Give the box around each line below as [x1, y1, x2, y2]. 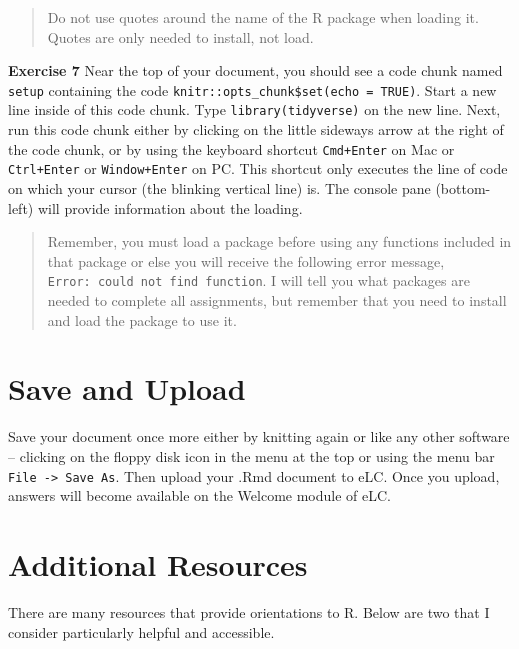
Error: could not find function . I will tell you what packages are [47, 270, 470, 291]
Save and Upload [8, 368, 246, 409]
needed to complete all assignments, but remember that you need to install [47, 290, 507, 311]
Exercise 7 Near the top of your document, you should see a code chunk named [8, 60, 503, 81]
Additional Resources [8, 543, 308, 584]
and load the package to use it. [47, 309, 237, 330]
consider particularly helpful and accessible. [8, 621, 275, 642]
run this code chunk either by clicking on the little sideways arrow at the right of [8, 119, 504, 140]
